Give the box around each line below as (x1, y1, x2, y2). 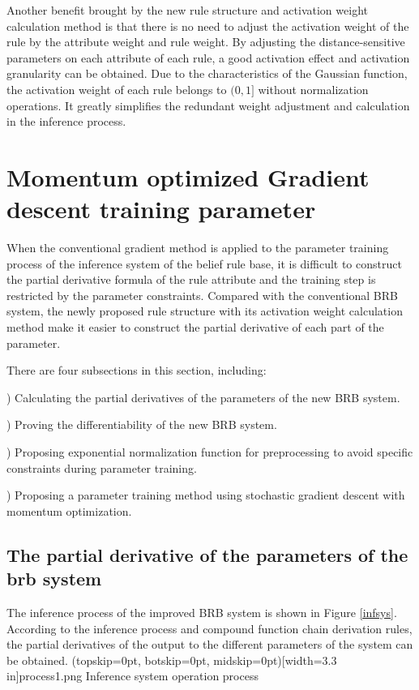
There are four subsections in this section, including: (6, 362, 267, 379)
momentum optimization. (6, 502, 132, 519)
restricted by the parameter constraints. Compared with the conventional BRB (6, 286, 398, 303)
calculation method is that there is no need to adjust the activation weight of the (6, 17, 409, 34)
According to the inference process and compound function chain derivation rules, (6, 619, 413, 636)
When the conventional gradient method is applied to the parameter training (6, 239, 389, 256)
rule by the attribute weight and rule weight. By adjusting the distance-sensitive (6, 33, 405, 50)
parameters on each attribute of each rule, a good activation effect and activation (6, 49, 410, 66)
